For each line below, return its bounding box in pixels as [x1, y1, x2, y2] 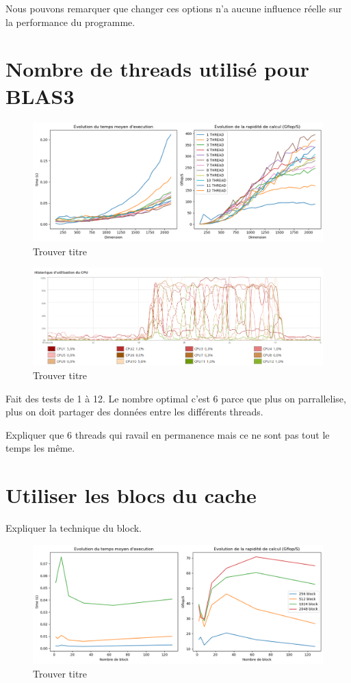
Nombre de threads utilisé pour [5, 55, 310, 83]
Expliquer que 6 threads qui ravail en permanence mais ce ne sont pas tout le [5, 427, 330, 441]
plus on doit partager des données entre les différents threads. [5, 404, 263, 419]
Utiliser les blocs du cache [5, 481, 257, 509]
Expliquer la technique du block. [5, 521, 142, 535]
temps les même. [5, 441, 75, 455]
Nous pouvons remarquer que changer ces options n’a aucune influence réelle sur [5, 1, 342, 15]
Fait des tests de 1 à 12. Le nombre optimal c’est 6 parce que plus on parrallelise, [5, 391, 346, 405]
